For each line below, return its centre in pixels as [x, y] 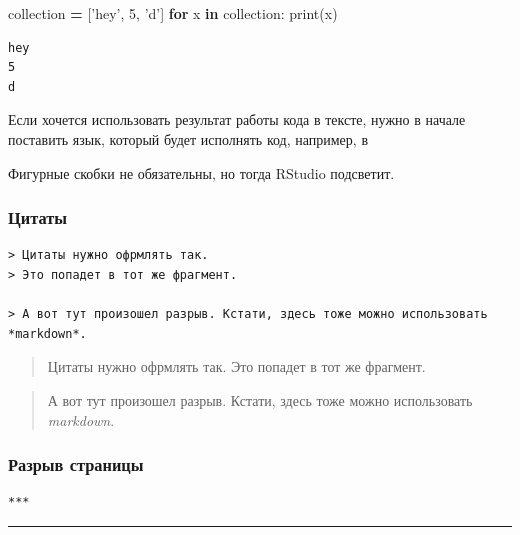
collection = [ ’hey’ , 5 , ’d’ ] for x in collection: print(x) [173, 13]
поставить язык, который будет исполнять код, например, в [188, 138]
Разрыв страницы [76, 464]
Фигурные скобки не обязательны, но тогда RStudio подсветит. [201, 172]
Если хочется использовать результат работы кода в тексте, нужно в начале [237, 119]
